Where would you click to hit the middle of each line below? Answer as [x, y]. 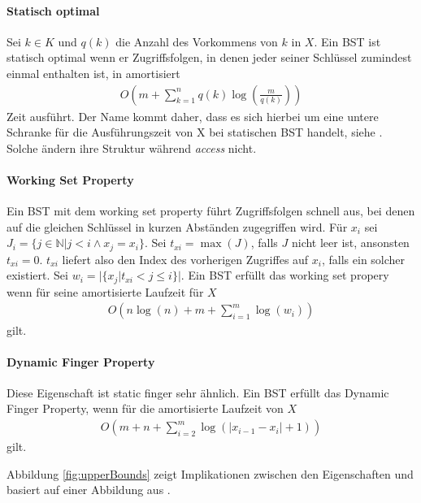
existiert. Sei [37, 275]
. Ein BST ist [347, 41]
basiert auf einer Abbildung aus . [89, 490]
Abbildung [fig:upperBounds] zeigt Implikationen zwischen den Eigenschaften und [210, 473]
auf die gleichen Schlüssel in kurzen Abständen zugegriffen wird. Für [177, 226]
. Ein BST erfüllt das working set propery [285, 275]
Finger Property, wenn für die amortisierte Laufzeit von [145, 408]
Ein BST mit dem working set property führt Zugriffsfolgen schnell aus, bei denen [211, 211]
